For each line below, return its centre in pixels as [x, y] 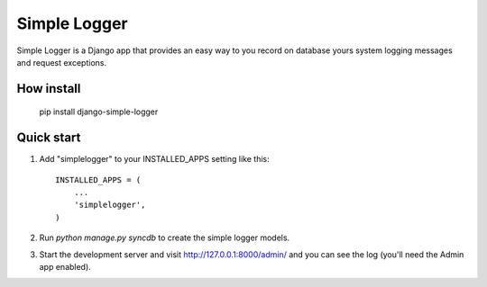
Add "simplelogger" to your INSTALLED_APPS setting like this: [154, 159]
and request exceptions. [62, 62]
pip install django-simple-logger [99, 112]
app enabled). [65, 266]
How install [49, 89]
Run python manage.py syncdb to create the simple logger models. [165, 238]
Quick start [49, 138]
